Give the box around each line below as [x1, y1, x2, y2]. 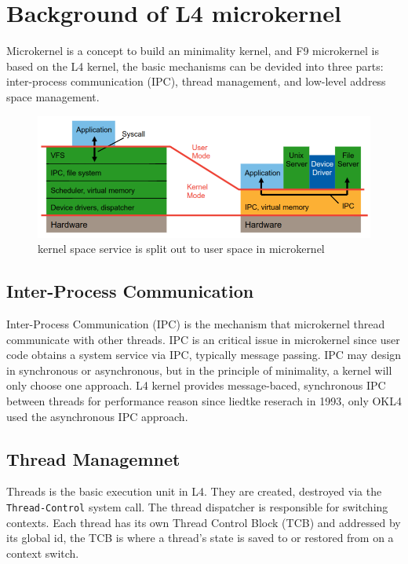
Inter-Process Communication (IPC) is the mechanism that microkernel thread [6, 315, 385, 331]
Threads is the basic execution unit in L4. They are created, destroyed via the [6, 483, 382, 500]
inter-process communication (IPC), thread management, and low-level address [6, 73, 386, 90]
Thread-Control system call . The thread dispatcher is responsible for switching [6, 498, 388, 515]
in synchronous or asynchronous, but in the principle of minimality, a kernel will [6, 361, 392, 378]
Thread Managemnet [6, 446, 180, 471]
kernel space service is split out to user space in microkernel [38, 240, 325, 257]
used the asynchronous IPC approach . [6, 408, 188, 424]
